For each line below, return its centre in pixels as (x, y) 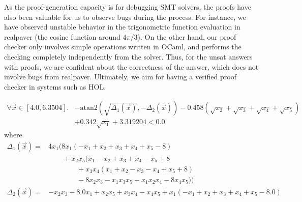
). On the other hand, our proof (187, 36)
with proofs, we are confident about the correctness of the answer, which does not (131, 66)
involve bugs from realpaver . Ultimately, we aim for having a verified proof (120, 77)
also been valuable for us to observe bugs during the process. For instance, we (125, 17)
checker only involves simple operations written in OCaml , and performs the (123, 47)
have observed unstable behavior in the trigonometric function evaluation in (122, 27)
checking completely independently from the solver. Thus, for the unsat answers (128, 56)
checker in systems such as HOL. (55, 86)
